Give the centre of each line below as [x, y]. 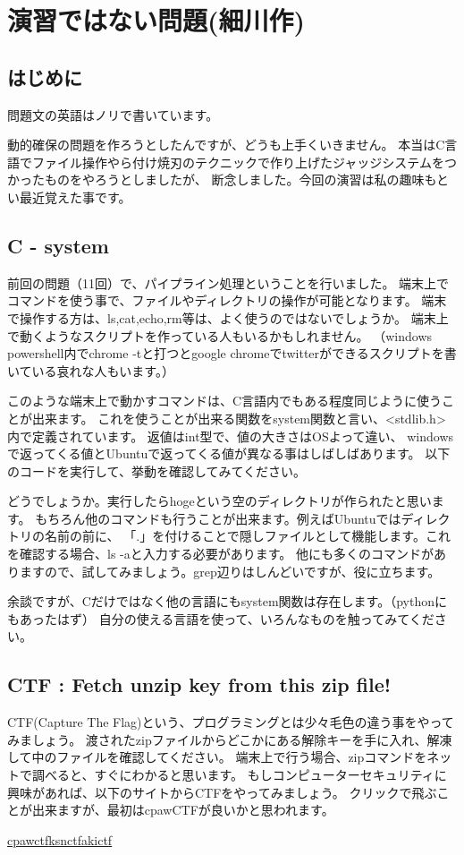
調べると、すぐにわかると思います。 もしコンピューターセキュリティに [239, 775]
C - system [58, 245]
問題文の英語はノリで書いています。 [113, 114]
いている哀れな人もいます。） [91, 370]
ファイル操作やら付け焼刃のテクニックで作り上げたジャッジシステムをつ [244, 162]
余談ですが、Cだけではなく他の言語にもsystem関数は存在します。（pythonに [227, 601]
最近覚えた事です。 [75, 197]
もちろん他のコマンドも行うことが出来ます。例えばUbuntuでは [218, 518]
